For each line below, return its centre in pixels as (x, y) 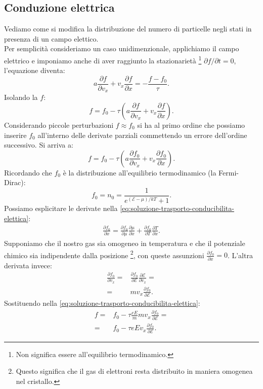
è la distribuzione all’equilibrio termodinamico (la (140, 172)
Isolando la (21, 97)
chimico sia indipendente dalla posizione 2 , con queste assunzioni (104, 254)
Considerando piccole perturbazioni (59, 125)
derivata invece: (28, 265)
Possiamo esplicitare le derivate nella (61, 208)
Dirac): (15, 182)
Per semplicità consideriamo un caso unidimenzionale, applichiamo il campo (122, 48)
